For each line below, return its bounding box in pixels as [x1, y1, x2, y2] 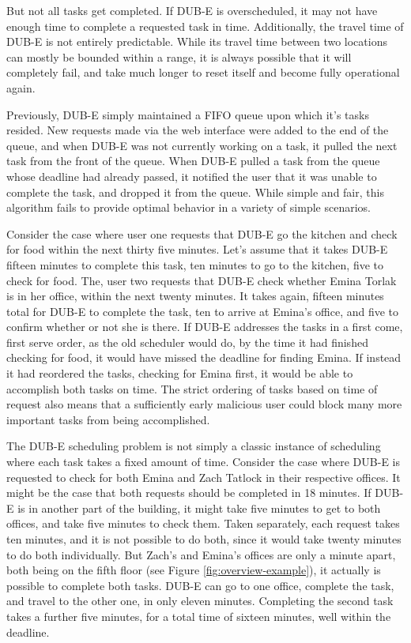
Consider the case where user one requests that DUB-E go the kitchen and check [6, 225, 398, 242]
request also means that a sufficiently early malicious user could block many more [6, 396, 402, 412]
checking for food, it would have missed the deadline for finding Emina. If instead [6, 349, 402, 366]
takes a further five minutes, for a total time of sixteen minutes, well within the [6, 607, 391, 624]
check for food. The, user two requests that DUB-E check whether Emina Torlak [6, 272, 397, 288]
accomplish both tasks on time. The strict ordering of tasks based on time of [6, 380, 378, 397]
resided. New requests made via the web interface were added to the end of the [6, 122, 389, 138]
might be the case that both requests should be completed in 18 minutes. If [6, 484, 371, 501]
